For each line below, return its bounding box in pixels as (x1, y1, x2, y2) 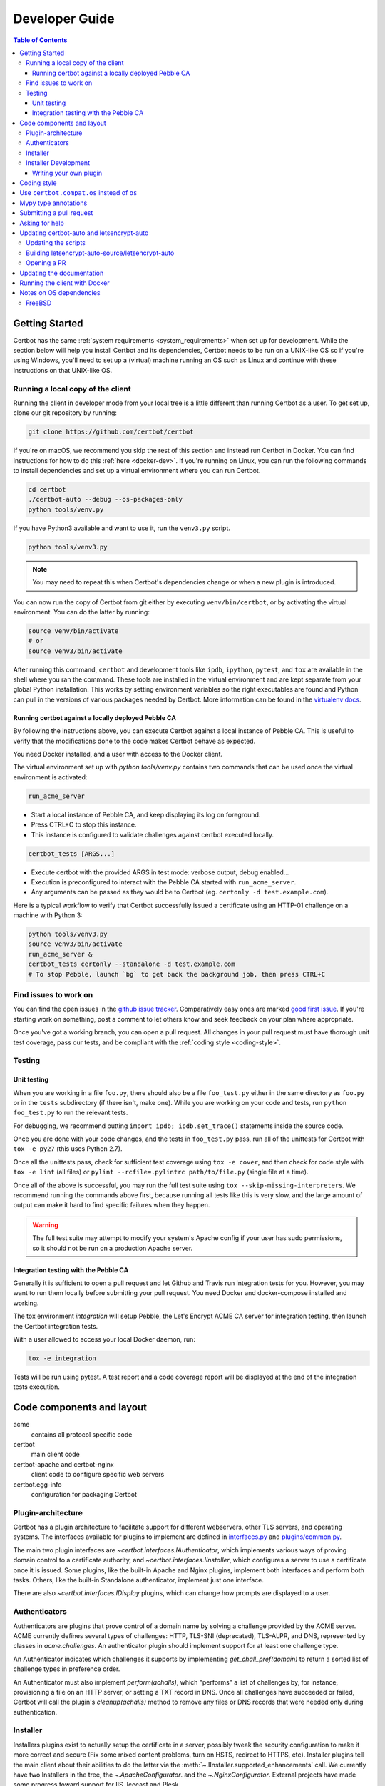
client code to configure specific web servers (31, 1470, 165, 1479)
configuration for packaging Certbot (31, 1490, 138, 1498)
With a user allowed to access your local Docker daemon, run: (13, 1334, 196, 1343)
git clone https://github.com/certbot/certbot (28, 428, 194, 436)
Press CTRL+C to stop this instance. (31, 820, 137, 829)
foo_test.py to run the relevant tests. (13, 1108, 128, 1117)
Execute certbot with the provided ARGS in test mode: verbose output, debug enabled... (31, 868, 289, 877)
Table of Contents (13, 36, 68, 44)
